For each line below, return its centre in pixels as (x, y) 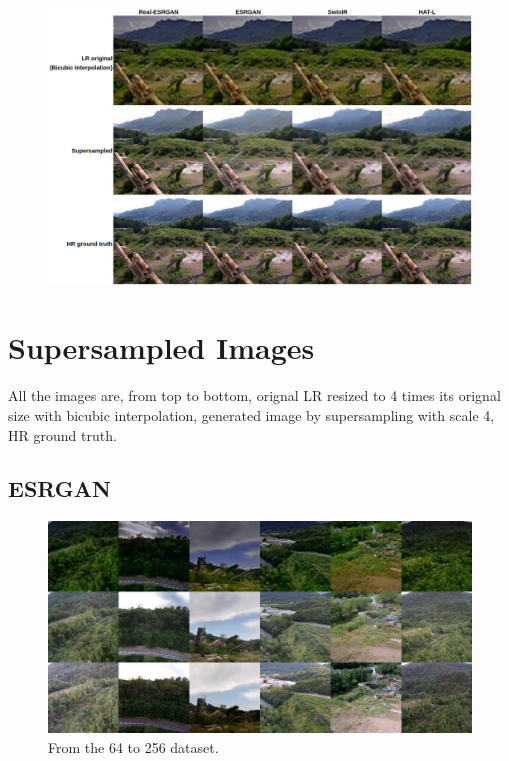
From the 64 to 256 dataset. (133, 746)
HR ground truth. (62, 434)
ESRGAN (59, 488)
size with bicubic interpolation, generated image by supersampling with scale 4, (251, 414)
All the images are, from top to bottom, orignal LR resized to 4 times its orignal (254, 395)
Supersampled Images (161, 347)
